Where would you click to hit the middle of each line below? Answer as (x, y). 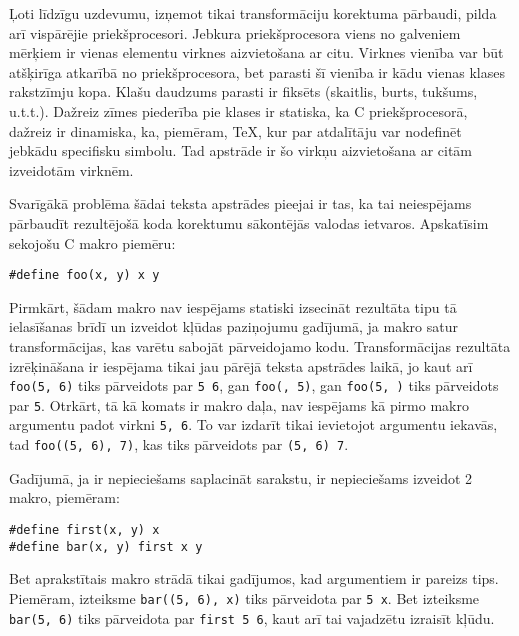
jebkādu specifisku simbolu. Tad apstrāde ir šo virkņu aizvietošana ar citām (241, 150)
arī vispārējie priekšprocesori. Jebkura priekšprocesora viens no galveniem (235, 32)
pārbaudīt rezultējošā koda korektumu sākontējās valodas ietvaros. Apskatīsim (249, 222)
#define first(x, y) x (84, 529)
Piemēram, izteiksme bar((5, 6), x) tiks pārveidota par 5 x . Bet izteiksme (244, 597)
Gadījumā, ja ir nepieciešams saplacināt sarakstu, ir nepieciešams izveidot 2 (241, 477)
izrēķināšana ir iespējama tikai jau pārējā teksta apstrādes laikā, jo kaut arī (241, 365)
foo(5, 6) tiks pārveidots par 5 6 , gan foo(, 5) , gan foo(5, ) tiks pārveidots (254, 385)
